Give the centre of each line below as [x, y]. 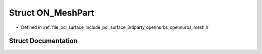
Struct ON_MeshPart [52, 13]
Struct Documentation [43, 41]
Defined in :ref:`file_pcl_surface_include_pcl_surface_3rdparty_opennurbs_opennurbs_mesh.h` [115, 27]
